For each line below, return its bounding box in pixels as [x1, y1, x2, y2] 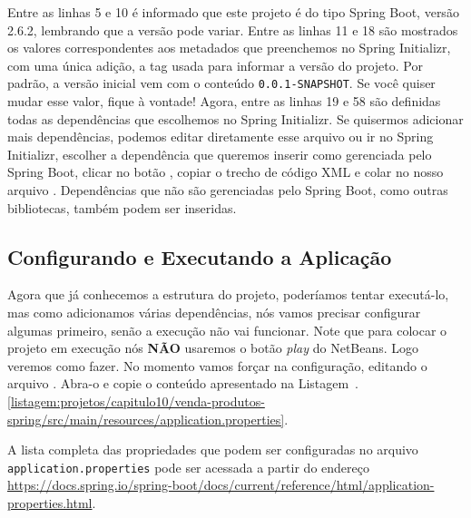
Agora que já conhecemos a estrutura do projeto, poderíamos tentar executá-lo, [7, 285, 449, 304]
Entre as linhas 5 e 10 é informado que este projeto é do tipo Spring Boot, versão [7, 3, 459, 21]
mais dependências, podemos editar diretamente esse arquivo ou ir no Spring [7, 127, 434, 146]
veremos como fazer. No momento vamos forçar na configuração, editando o [7, 356, 427, 375]
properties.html [7, 493, 93, 512]
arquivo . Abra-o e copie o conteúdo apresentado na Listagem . [7, 374, 359, 393]
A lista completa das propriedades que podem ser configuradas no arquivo [7, 440, 418, 459]
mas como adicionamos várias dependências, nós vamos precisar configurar [7, 302, 421, 321]
